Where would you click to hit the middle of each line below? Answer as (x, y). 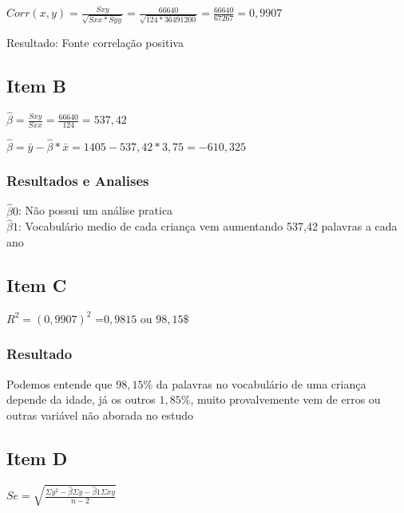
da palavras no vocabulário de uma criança (261, 383)
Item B (36, 85)
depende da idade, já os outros (81, 399)
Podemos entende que (59, 383)
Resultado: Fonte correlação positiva (95, 43)
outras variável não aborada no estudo (100, 414)
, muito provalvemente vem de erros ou (285, 399)
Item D (37, 458)
